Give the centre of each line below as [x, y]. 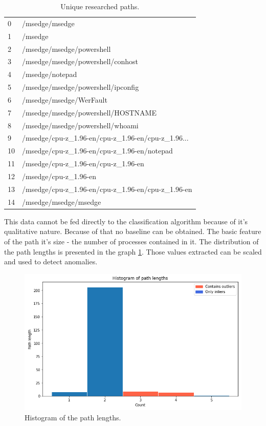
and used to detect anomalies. [51, 262]
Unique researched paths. [100, 6]
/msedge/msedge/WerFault [65, 99]
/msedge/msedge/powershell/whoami [80, 125]
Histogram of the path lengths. [73, 418]
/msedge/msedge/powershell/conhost [80, 61]
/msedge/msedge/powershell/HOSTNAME [89, 112]
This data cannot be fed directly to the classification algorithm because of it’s [126, 221]
